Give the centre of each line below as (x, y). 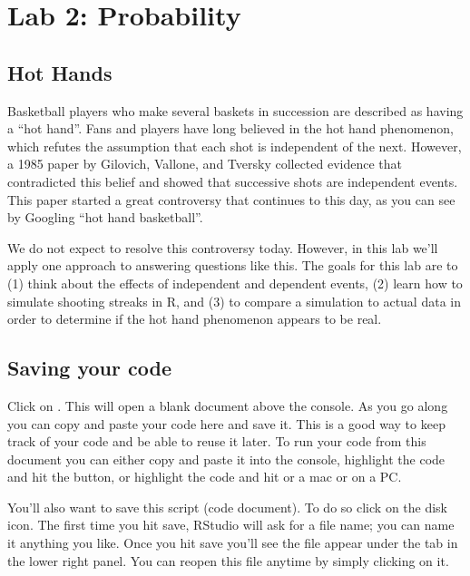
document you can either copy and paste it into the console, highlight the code (226, 459)
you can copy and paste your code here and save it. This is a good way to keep (226, 423)
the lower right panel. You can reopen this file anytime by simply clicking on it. (228, 560)
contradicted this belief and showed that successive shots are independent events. (233, 181)
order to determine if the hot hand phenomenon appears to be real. (195, 319)
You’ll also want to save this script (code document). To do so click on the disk (228, 507)
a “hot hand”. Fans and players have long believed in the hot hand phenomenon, (230, 128)
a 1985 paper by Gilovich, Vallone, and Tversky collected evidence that (205, 164)
